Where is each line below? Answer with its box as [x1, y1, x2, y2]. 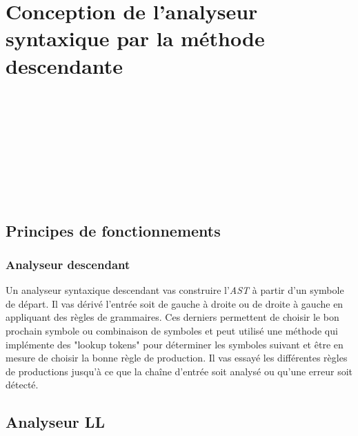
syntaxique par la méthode [6, 24, 265, 52]
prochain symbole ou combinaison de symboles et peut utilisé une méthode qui [6, 324, 338, 338]
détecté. [6, 377, 39, 392]
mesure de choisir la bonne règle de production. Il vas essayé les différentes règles [6, 350, 348, 365]
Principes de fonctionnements [6, 219, 221, 241]
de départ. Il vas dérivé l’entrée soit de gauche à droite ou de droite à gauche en [6, 296, 344, 310]
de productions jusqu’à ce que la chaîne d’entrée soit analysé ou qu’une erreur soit [6, 364, 353, 378]
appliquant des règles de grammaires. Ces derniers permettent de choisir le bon [6, 310, 339, 324]
